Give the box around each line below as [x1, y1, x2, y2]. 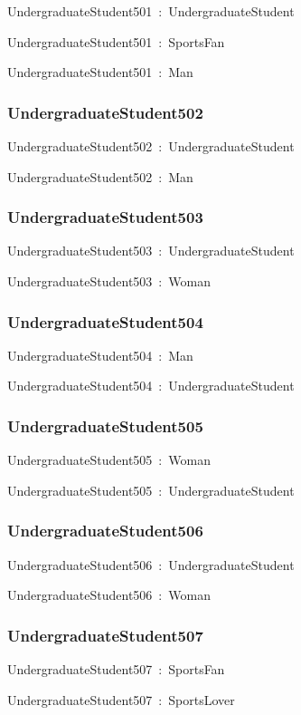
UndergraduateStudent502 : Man [7, 167, 193, 186]
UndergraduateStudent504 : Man [7, 345, 193, 364]
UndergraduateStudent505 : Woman [7, 450, 211, 469]
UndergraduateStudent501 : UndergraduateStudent [7, 2, 295, 20]
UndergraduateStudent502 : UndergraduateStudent [7, 137, 295, 155]
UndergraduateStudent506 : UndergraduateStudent [7, 555, 295, 574]
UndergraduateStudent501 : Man [7, 63, 193, 82]
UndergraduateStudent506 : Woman [7, 585, 211, 604]
